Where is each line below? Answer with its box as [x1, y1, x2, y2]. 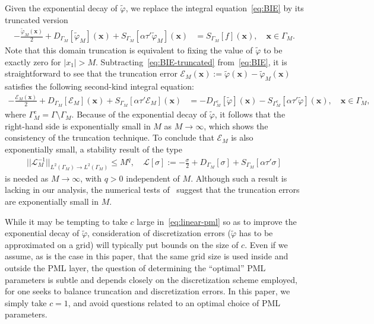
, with [80, 171, 102, 184]
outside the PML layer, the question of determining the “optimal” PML [5, 262, 266, 274]
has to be [239, 227, 273, 239]
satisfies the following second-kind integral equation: [5, 80, 194, 93]
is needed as [5, 171, 49, 184]
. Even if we [245, 238, 288, 250]
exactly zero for [5, 55, 61, 68]
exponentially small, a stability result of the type [5, 142, 182, 155]
